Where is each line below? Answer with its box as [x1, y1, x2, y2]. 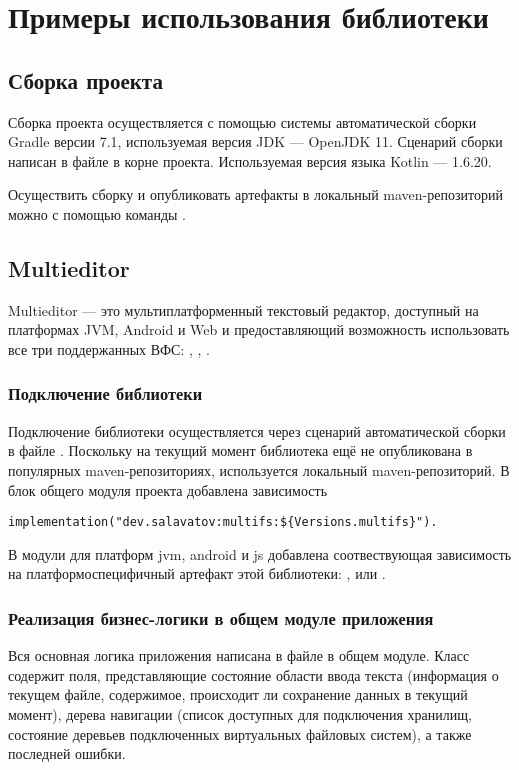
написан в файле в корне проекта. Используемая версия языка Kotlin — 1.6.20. [8, 150, 492, 171]
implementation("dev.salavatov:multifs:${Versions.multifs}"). [8, 515, 438, 530]
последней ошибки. [8, 743, 126, 764]
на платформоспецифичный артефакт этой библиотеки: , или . [8, 563, 386, 584]
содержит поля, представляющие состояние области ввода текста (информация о [8, 664, 499, 685]
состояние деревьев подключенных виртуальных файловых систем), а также [8, 723, 472, 744]
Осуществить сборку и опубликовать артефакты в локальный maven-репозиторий [8, 184, 503, 205]
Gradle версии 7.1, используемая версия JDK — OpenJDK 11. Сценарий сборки [8, 131, 503, 152]
